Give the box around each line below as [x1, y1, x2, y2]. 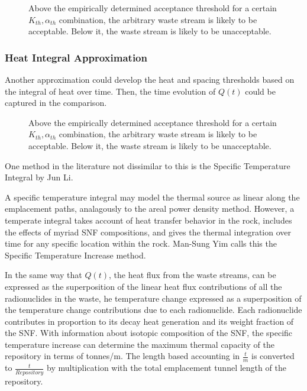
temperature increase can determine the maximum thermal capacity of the [5, 338, 275, 350]
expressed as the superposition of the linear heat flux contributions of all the [5, 280, 282, 292]
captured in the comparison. [5, 96, 107, 109]
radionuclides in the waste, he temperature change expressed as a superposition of [5, 292, 302, 304]
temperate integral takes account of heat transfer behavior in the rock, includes [5, 214, 292, 226]
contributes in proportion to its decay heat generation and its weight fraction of [5, 315, 294, 327]
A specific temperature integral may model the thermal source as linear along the [5, 190, 300, 203]
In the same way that [5, 269, 82, 281]
